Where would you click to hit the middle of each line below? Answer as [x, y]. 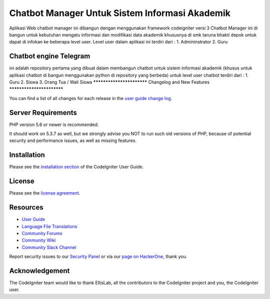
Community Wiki [39, 240]
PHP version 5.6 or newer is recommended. [54, 124]
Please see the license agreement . [45, 193]
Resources [26, 207]
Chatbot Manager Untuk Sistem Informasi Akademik [120, 13]
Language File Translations [49, 226]
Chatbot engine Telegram [50, 56]
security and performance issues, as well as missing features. [73, 140]
